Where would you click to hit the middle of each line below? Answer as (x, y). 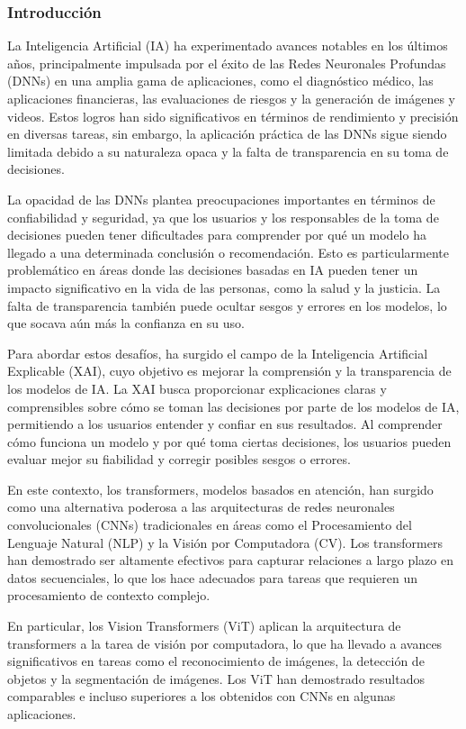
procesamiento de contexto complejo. (109, 595)
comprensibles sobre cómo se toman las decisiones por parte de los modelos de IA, (233, 406)
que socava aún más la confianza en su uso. (126, 323)
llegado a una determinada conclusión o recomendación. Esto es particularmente (228, 252)
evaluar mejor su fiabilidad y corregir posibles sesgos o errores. (179, 459)
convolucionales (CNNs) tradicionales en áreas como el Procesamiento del (210, 525)
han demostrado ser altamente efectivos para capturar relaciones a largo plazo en (230, 560)
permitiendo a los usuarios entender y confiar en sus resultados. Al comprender (225, 424)
